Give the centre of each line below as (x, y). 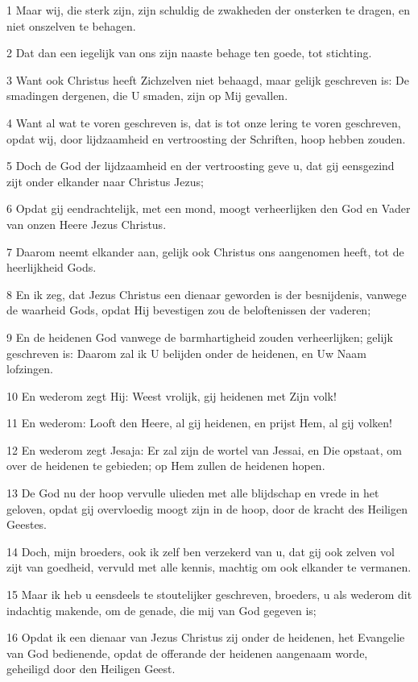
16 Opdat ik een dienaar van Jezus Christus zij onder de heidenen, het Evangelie (206, 637)
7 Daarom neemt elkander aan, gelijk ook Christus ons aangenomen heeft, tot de (205, 251)
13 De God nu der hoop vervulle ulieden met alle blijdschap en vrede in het (193, 493)
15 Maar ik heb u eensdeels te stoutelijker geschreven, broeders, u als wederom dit (209, 595)
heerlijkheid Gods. (52, 267)
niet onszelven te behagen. (71, 25)
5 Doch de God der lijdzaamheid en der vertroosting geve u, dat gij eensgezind (201, 166)
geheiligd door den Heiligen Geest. (91, 669)
